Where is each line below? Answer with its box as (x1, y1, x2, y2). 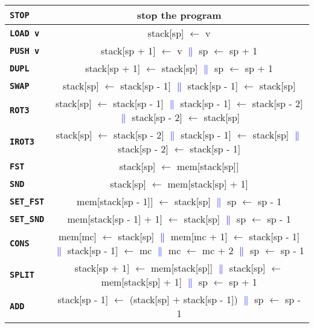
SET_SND (10, 214, 45, 224)
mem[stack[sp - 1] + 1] (67, 212, 163, 226)
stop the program (136, 8, 222, 22)
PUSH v (10, 45, 40, 56)
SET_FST (10, 196, 45, 206)
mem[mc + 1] (170, 229, 228, 243)
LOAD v (10, 28, 40, 38)
